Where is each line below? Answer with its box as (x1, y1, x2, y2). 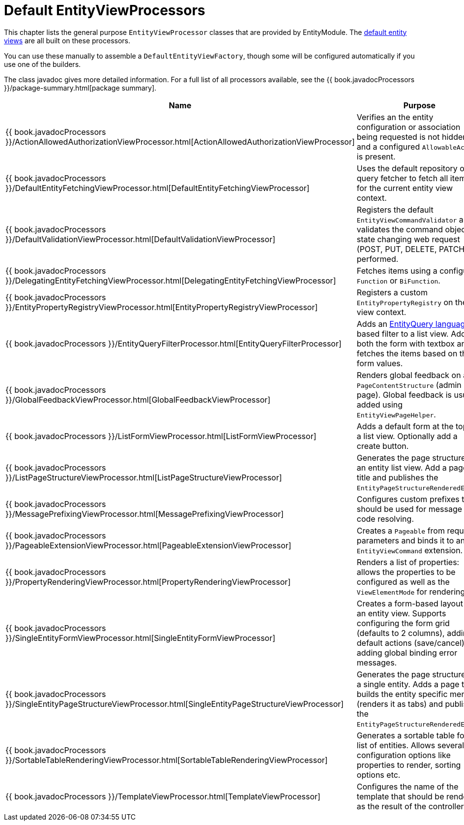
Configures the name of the (356, 781, 459, 792)
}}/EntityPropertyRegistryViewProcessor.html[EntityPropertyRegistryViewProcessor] (5, 302, 318, 312)
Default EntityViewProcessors (4, 2, 205, 19)
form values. (356, 358, 403, 368)
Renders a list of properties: (356, 557, 460, 567)
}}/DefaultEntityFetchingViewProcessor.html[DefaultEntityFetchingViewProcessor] (5, 183, 310, 193)
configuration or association (356, 122, 461, 132)
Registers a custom (356, 287, 428, 297)
